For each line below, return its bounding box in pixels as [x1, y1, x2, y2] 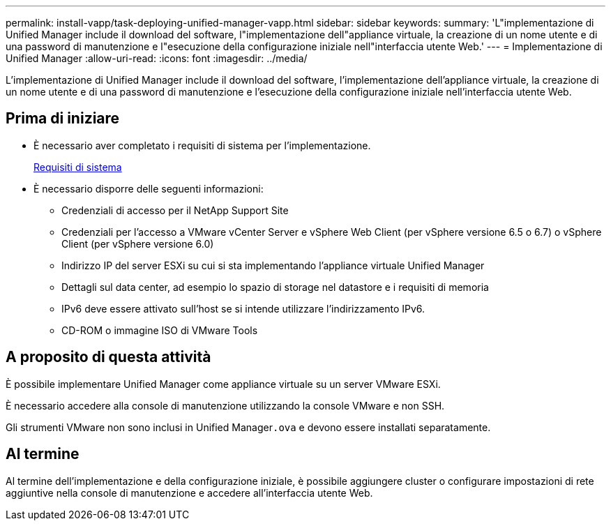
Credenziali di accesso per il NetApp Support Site [61, 204, 289, 216]
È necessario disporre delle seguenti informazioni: [33, 182, 264, 195]
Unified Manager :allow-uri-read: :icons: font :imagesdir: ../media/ [6, 52, 308, 64]
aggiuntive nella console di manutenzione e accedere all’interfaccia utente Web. [6, 486, 373, 499]
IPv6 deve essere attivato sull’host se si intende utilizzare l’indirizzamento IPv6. [61, 302, 425, 315]
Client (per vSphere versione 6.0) [61, 237, 214, 250]
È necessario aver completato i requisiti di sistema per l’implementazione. [33, 139, 371, 151]
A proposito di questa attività [6, 348, 211, 366]
